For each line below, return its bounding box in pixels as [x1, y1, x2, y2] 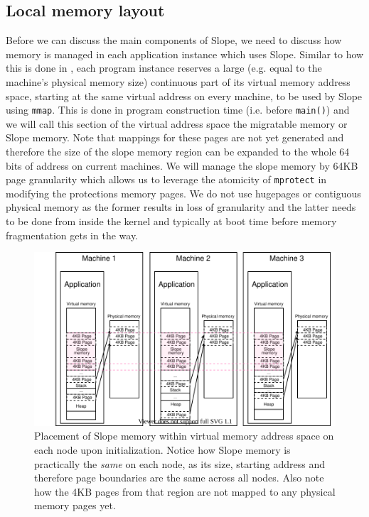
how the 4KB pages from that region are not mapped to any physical [34, 484, 336, 499]
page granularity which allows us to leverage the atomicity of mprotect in [6, 172, 327, 187]
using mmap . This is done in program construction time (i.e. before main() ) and [6, 102, 350, 117]
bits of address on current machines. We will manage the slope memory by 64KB [6, 158, 358, 173]
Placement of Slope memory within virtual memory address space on [34, 428, 334, 443]
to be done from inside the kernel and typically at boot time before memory [6, 214, 337, 229]
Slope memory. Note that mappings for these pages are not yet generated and [6, 130, 344, 145]
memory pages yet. [34, 498, 116, 513]
